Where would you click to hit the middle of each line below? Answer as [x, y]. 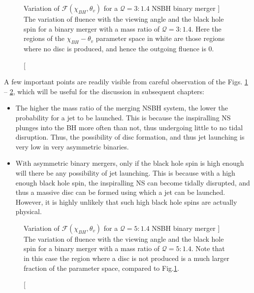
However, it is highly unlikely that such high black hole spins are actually [126, 201]
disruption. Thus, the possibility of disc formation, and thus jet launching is [130, 137]
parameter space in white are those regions [160, 38]
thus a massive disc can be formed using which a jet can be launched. [120, 192]
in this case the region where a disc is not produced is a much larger [127, 258]
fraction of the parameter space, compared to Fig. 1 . [101, 268]
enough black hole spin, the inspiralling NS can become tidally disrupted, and [133, 182]
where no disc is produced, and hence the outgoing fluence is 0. [119, 48]
